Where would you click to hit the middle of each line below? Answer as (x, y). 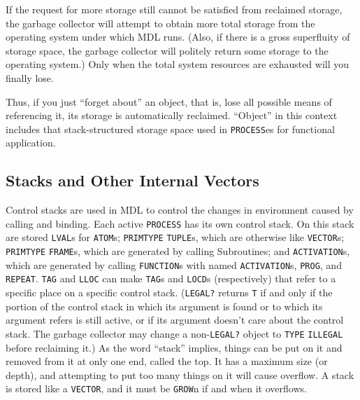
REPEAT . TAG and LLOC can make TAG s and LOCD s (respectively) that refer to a (171, 278)
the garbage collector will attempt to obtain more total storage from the (160, 23)
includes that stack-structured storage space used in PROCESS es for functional (170, 129)
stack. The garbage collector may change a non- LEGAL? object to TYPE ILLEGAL (174, 333)
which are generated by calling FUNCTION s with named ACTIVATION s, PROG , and (174, 264)
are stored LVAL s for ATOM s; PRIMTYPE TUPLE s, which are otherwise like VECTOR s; (175, 237)
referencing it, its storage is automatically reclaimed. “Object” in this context (172, 115)
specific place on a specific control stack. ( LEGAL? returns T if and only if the (169, 292)
